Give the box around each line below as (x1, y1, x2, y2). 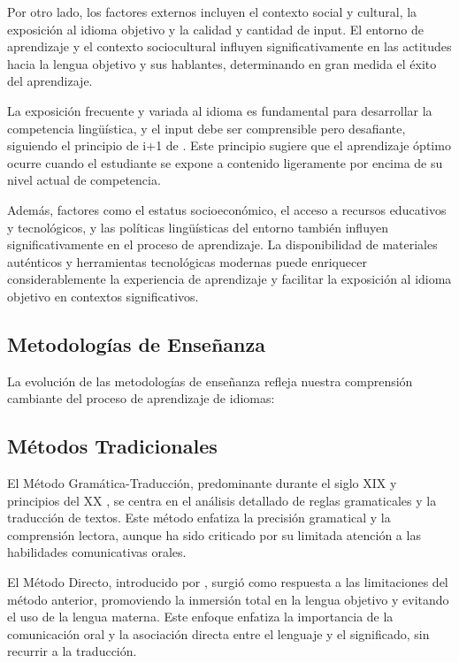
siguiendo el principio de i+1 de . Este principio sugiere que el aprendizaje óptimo (7, 136, 451, 155)
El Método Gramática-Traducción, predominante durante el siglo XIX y (7, 474, 397, 492)
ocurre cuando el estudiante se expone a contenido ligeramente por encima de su (7, 153, 443, 171)
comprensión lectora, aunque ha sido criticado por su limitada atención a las (7, 525, 421, 544)
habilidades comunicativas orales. (7, 543, 187, 561)
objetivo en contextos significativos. (7, 286, 199, 305)
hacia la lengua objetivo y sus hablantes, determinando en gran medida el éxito (7, 54, 437, 72)
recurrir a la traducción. (7, 642, 137, 660)
